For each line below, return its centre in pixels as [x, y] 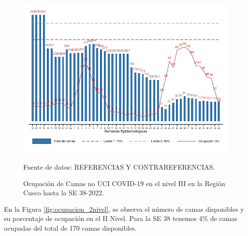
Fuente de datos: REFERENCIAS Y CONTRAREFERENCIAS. [119, 166]
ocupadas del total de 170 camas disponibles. [70, 228]
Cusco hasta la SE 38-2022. [64, 193]
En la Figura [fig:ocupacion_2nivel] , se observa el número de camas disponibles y [124, 209]
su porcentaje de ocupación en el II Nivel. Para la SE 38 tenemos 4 [103, 218]
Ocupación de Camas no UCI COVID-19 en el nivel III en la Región [124, 183]
